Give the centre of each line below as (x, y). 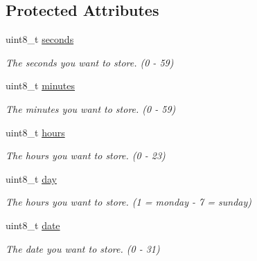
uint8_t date (33, 225)
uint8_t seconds (40, 39)
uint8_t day (31, 178)
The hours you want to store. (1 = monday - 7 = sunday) (128, 202)
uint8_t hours (35, 132)
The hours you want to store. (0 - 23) (86, 155)
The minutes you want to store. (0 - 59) (91, 108)
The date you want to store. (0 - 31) (83, 248)
